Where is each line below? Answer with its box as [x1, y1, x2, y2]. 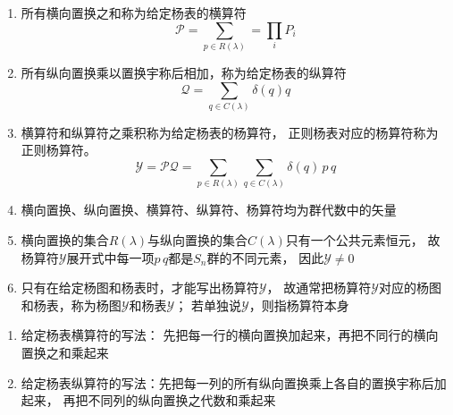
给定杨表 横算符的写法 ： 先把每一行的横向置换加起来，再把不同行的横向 [21, 326, 439, 344]
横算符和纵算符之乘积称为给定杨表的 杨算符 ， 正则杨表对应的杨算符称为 [21, 123, 439, 141]
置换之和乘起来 [21, 343, 109, 361]
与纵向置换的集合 [147, 230, 248, 249]
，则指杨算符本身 [248, 295, 349, 314]
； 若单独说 [174, 295, 242, 314]
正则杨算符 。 [21, 140, 96, 159]
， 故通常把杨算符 [266, 278, 372, 297]
